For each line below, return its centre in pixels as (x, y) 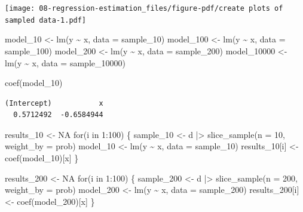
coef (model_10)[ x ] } (42, 158)
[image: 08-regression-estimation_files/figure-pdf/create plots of (144, 8)
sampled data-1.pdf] (46, 20)
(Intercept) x (54, 103)
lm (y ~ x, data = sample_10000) (65, 62)
